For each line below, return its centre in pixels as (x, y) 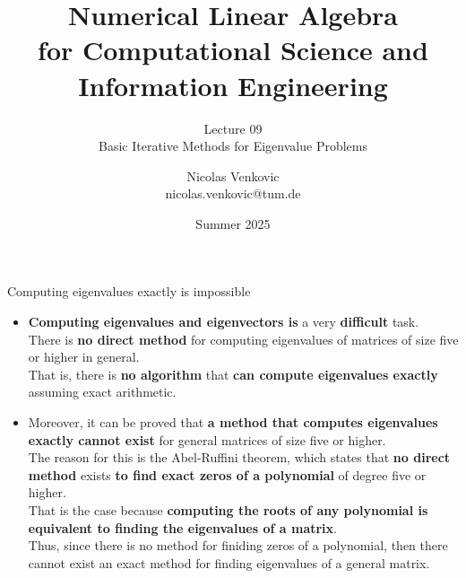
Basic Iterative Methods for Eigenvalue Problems (233, 146)
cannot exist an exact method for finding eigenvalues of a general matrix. (229, 562)
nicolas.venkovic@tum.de (233, 193)
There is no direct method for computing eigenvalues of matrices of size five (243, 339)
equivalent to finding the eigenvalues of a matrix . (182, 527)
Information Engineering (233, 85)
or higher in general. (84, 357)
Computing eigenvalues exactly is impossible (129, 291)
